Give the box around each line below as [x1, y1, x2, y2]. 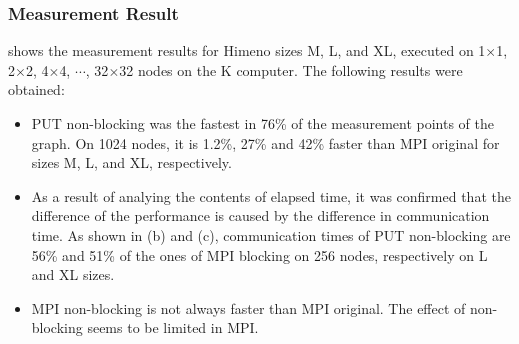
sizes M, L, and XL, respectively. [31, 152, 232, 173]
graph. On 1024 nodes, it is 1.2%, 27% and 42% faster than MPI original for [31, 132, 500, 153]
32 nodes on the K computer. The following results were [119, 59, 463, 80]
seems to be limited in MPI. [87, 317, 259, 338]
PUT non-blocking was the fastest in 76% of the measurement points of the [31, 113, 494, 133]
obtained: [8, 79, 65, 100]
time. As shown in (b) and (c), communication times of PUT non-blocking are [31, 224, 511, 245]
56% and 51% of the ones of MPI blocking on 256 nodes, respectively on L [31, 244, 488, 265]
